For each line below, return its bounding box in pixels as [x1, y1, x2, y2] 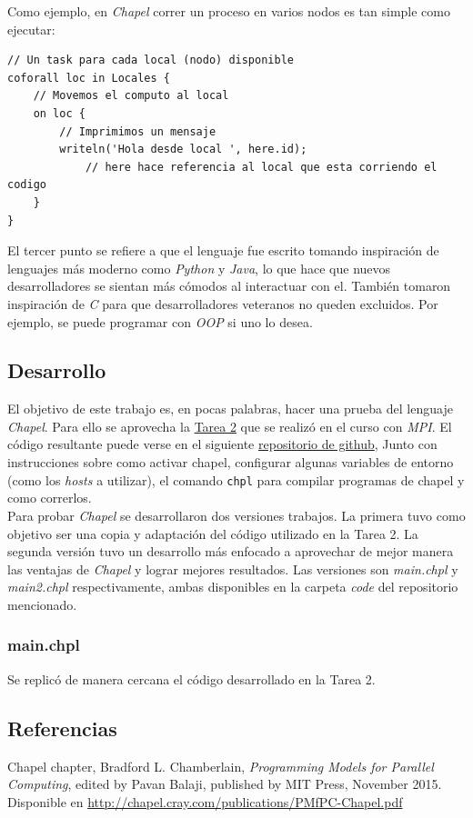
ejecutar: [7, 19, 55, 38]
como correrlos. [7, 488, 92, 507]
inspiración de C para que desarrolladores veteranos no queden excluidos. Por [7, 294, 438, 313]
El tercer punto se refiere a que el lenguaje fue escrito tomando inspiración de [7, 241, 439, 260]
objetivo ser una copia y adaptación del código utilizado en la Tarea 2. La [7, 524, 418, 543]
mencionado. [7, 594, 77, 613]
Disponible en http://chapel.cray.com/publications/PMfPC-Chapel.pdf [7, 792, 403, 811]
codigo [7, 178, 46, 192]
